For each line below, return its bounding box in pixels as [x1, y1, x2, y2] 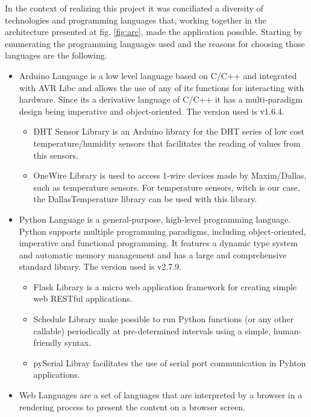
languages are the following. [5, 49, 107, 62]
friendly [33, 336, 62, 349]
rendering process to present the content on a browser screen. [19, 400, 245, 413]
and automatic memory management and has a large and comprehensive [19, 248, 287, 261]
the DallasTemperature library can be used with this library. [33, 193, 257, 205]
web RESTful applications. [33, 292, 133, 305]
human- [273, 324, 302, 337]
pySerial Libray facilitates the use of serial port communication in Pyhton [33, 356, 306, 369]
